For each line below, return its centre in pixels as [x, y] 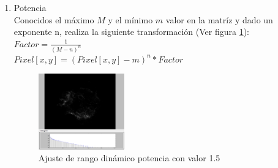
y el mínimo [130, 19]
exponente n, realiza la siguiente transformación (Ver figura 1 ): [132, 32]
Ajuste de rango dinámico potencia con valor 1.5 [129, 158]
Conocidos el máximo [54, 19]
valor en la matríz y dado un [219, 19]
